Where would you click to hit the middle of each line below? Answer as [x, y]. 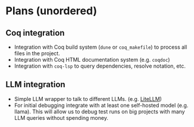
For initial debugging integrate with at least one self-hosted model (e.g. [101, 105]
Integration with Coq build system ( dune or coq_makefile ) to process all [101, 47]
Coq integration [35, 33]
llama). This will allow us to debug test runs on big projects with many [99, 112]
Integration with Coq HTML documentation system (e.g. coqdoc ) [92, 60]
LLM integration [36, 85]
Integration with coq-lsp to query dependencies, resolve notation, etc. [100, 66]
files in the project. [37, 53]
